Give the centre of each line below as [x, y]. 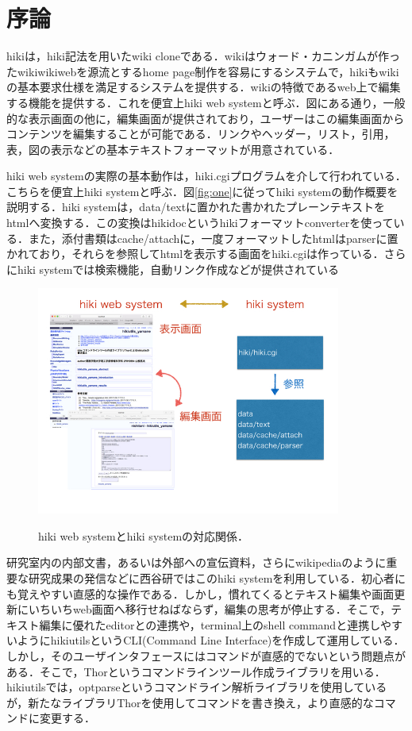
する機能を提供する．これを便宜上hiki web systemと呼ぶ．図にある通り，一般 [206, 102]
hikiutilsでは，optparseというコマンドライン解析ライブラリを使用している [197, 687]
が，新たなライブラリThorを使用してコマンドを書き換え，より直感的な [190, 702]
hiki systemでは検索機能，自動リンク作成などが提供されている [178, 269]
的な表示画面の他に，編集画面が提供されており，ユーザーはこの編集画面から [206, 118]
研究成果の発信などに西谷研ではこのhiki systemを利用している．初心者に [217, 577]
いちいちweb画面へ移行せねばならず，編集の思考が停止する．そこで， [210, 609]
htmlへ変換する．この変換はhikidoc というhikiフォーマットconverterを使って [200, 223]
